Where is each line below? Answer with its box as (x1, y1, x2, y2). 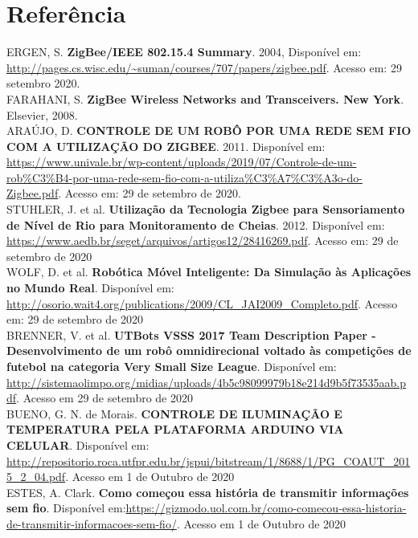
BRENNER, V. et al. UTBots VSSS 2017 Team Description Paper (6, 326, 367, 343)
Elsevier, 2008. (6, 106, 78, 123)
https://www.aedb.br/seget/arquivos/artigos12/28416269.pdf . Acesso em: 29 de (6, 232, 399, 249)
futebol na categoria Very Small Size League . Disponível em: (6, 358, 337, 374)
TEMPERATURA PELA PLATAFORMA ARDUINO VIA (6, 421, 344, 438)
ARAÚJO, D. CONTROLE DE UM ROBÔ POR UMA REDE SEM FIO (6, 122, 412, 139)
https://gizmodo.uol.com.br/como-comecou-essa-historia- (125, 499, 407, 516)
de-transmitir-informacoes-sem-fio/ (6, 515, 177, 532)
